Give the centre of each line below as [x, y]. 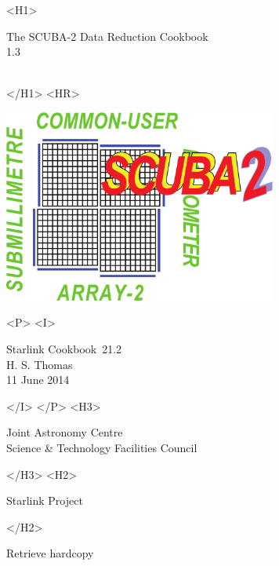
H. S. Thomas [40, 364]
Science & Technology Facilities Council [102, 447]
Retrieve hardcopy [50, 553]
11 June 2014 [38, 380]
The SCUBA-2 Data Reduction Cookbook [107, 36]
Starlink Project [45, 500]
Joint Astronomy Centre [65, 432]
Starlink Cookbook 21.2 [64, 348]
